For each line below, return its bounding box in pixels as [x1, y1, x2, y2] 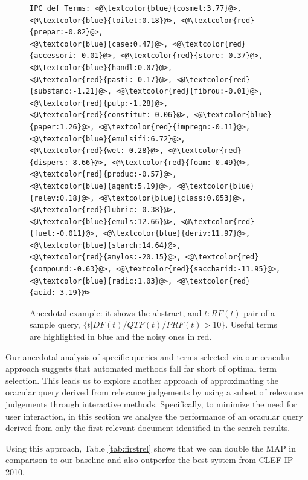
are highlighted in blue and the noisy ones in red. [30, 330, 212, 343]
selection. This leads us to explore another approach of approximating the [5, 374, 278, 386]
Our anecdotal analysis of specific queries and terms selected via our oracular [5, 350, 291, 363]
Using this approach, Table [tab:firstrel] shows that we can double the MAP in [5, 441, 297, 454]
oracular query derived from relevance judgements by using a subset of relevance [5, 386, 303, 398]
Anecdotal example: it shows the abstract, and [30, 306, 202, 319]
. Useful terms [225, 318, 277, 331]
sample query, [30, 318, 80, 331]
